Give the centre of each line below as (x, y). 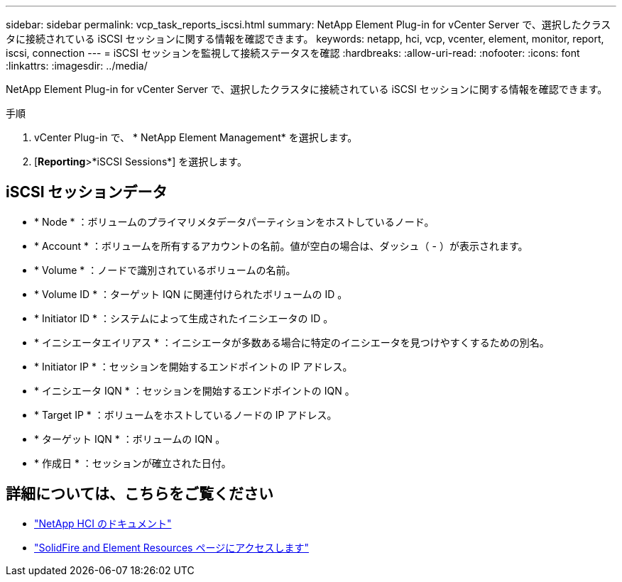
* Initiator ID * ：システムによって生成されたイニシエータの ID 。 (184, 318)
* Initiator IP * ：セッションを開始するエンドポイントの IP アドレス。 (193, 366)
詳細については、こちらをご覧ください (140, 494)
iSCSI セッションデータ (87, 192)
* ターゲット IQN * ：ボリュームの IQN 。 (130, 439)
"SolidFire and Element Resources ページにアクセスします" (171, 547)
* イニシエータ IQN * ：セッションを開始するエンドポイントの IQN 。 (195, 390)
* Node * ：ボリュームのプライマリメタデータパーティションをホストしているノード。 (234, 221)
